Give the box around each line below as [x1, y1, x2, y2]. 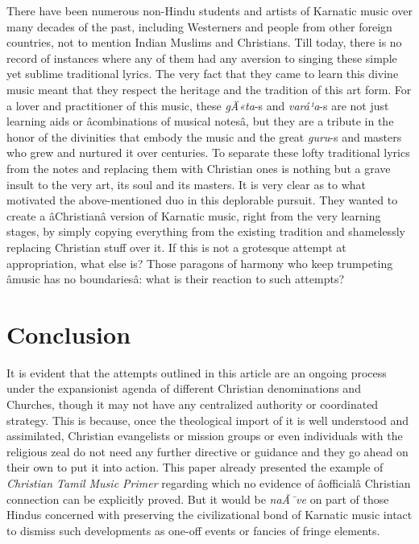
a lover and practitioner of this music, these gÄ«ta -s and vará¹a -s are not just [6, 97, 389, 113]
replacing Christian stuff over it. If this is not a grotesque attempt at [6, 238, 346, 255]
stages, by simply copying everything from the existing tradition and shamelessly [6, 223, 405, 240]
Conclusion [6, 317, 131, 350]
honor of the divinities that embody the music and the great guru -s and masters [6, 128, 402, 145]
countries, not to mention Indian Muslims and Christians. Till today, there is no [6, 34, 402, 51]
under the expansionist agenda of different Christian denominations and [6, 380, 361, 397]
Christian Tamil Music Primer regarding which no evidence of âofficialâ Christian [6, 474, 411, 491]
